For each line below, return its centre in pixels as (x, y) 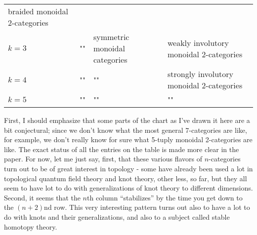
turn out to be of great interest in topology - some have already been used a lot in (128, 168)
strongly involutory (200, 74)
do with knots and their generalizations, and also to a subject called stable (117, 216)
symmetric (111, 37)
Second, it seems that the (42, 197)
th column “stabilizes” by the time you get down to (165, 197)
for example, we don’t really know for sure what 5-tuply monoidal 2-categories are (128, 139)
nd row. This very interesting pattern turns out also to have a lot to (147, 207)
